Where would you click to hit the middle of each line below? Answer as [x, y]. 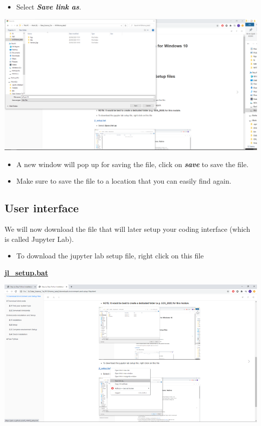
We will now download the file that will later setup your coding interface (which [127, 229]
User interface [42, 208]
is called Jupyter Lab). [39, 239]
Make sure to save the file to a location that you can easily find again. [124, 181]
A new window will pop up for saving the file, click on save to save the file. [132, 164]
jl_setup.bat [26, 272]
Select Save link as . [49, 7]
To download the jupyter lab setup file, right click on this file [110, 256]
